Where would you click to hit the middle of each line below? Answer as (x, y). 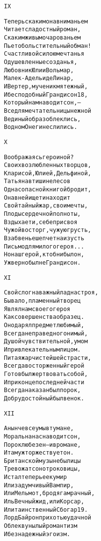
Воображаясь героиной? (39, 157)
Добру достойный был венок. (44, 398)
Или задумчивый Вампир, (39, 485)
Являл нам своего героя (37, 309)
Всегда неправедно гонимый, (46, 333)
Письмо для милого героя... (44, 246)
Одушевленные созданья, (41, 62)
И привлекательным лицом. (42, 349)
